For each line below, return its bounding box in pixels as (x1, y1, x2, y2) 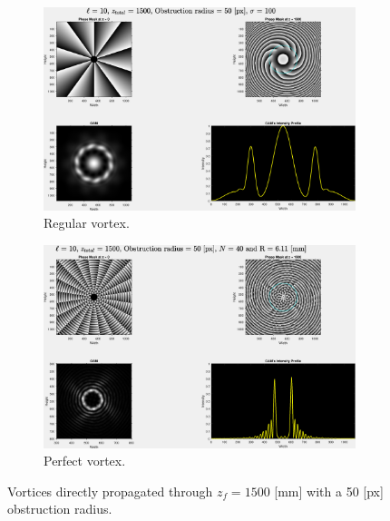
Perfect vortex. (44, 451, 126, 470)
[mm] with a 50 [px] (274, 481, 384, 500)
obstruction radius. (7, 499, 112, 518)
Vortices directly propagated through (7, 481, 213, 500)
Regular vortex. (44, 213, 130, 232)
